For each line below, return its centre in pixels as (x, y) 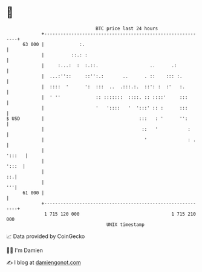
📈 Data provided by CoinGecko (46, 236)
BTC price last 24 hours (127, 28)
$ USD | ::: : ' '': (97, 118)
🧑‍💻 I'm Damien (25, 250)
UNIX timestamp (125, 224)
